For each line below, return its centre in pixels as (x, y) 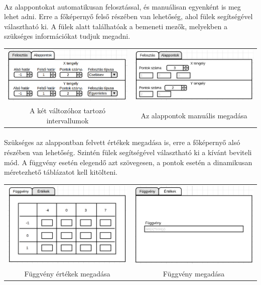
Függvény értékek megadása (67, 273)
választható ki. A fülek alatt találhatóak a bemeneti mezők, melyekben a (116, 26)
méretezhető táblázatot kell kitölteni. (61, 172)
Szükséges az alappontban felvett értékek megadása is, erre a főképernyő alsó (122, 142)
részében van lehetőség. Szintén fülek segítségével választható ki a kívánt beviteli (128, 152)
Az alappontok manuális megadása (194, 115)
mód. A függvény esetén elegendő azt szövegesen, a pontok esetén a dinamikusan (128, 162)
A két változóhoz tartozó (68, 111)
